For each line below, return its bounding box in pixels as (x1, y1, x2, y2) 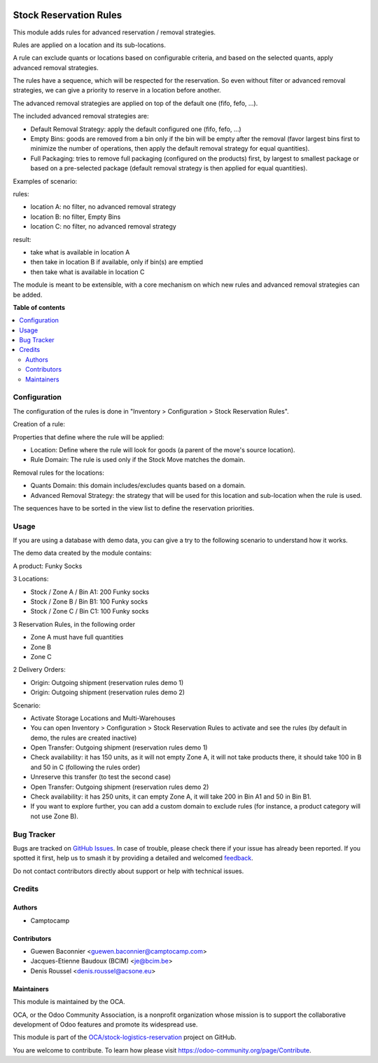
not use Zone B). (30, 812, 78, 820)
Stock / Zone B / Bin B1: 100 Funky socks (30, 597, 148, 606)
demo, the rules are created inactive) (30, 733, 137, 742)
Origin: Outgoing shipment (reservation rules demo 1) (30, 678, 184, 686)
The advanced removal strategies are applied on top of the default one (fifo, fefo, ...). (13, 99, 258, 107)
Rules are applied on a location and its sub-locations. (13, 41, 166, 49)
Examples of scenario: (13, 177, 78, 185)
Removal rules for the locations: (13, 468, 104, 477)
